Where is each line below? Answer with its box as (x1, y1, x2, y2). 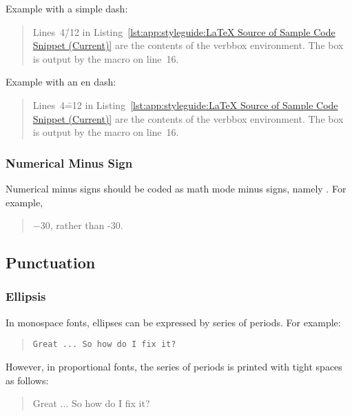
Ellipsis (6, 288, 46, 305)
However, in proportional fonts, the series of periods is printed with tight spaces (6, 359, 342, 373)
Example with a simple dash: (6, 1, 128, 15)
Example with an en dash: (6, 75, 116, 89)
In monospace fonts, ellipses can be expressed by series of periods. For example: (6, 315, 341, 329)
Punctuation (6, 252, 96, 273)
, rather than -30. (50, 218, 123, 232)
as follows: (6, 373, 49, 387)
